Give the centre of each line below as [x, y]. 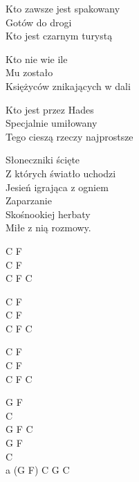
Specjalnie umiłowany [52, 123]
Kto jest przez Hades [50, 109]
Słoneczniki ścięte [43, 160]
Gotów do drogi [39, 22]
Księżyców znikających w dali [68, 86]
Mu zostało [29, 72]
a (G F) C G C [38, 470]
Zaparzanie [29, 200]
